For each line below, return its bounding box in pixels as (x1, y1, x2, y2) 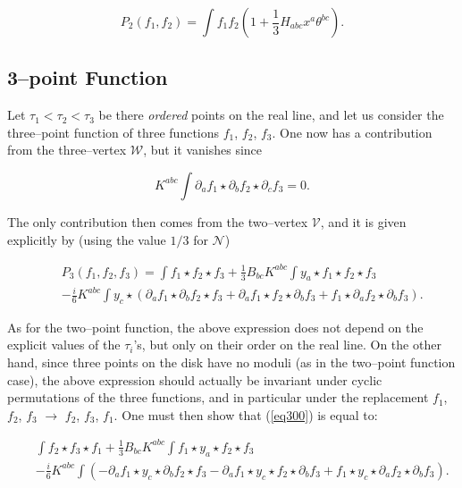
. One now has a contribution (272, 122, 433, 141)
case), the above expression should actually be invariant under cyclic (7, 370, 382, 389)
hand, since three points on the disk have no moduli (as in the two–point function (7, 353, 456, 372)
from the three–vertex (7, 140, 127, 159)
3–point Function (7, 63, 168, 91)
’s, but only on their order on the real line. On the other (133, 335, 441, 354)
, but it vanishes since (143, 140, 263, 159)
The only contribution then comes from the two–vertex (7, 212, 308, 231)
